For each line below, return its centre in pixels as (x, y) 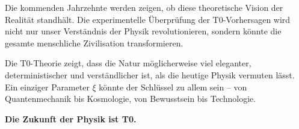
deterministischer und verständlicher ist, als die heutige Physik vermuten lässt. (150, 74)
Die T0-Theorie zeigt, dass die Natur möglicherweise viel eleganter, (128, 63)
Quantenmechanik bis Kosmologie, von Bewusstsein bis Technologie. (131, 99)
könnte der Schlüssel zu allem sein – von (173, 87)
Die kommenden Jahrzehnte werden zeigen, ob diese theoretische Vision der (144, 7)
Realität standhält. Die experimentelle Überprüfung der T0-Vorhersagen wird (148, 19)
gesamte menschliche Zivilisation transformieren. (94, 42)
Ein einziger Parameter (47, 87)
